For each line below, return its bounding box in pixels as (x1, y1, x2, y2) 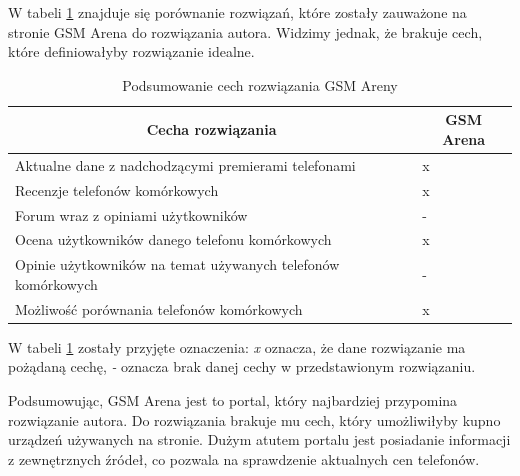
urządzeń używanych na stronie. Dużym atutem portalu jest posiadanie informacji (8, 429, 511, 450)
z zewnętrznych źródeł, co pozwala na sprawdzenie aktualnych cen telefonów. (8, 448, 480, 469)
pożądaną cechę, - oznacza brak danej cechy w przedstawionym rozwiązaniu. (8, 356, 476, 377)
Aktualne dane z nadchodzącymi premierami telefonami (15, 154, 356, 175)
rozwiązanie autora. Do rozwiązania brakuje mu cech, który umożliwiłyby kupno (8, 409, 501, 430)
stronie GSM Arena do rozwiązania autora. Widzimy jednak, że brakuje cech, (8, 21, 483, 42)
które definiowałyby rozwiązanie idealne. (8, 41, 255, 62)
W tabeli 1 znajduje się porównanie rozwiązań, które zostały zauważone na (8, 2, 467, 22)
